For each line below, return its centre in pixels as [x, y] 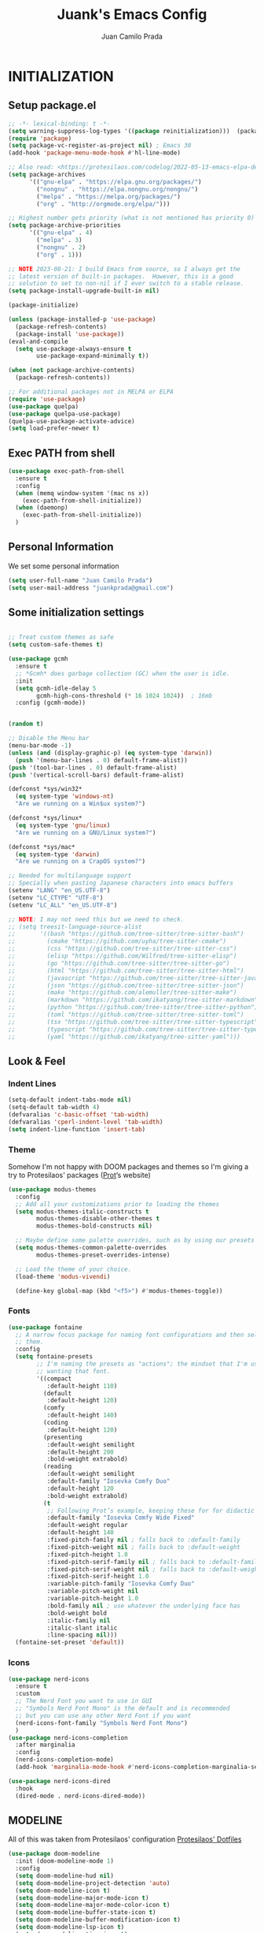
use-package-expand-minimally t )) [93, 356]
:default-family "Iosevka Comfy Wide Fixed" [121, 1518]
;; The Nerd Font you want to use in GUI [84, 1701]
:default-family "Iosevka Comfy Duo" [108, 1481]
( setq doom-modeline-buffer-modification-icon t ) [98, 1920]
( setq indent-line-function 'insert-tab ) [77, 1129]
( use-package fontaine [45, 1327]
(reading [57, 1467]
